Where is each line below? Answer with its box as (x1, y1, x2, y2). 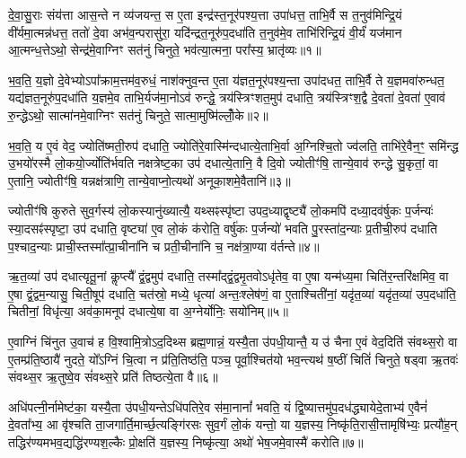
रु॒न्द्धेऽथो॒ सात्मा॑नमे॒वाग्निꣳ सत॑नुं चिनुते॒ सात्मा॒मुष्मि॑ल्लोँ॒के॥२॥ (8, 105, 268, 124)
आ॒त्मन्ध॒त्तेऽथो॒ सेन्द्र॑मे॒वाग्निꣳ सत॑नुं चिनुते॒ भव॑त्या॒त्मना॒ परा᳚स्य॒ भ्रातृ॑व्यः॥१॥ (8, 40, 321, 59)
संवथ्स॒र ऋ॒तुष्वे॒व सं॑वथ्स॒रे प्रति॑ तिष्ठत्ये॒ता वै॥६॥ (8, 367, 218, 386)
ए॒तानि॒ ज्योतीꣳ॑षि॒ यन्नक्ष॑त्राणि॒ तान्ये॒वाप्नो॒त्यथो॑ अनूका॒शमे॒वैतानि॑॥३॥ (8, 171, 291, 189)
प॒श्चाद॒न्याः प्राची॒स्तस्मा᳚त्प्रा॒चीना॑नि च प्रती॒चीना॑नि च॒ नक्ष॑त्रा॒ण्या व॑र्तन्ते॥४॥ (8, 236, 320, 255)
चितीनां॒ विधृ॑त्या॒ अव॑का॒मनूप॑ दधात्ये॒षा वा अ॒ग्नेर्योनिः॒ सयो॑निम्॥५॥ (8, 302, 288, 321)
